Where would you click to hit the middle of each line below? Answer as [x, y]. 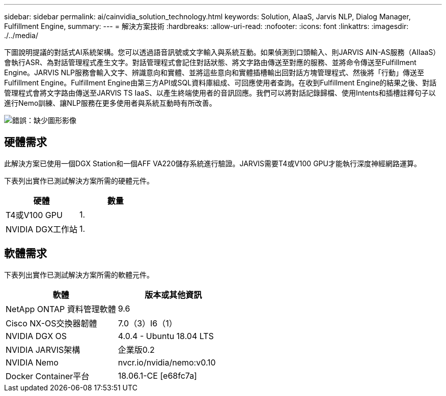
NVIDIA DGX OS [36, 336]
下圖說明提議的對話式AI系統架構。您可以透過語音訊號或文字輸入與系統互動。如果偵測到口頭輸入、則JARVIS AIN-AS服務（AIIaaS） [222, 52]
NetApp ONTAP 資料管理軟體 [61, 309]
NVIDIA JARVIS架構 [43, 349]
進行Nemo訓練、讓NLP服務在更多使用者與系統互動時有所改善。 [110, 103]
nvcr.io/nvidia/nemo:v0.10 [167, 362]
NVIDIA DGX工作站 [42, 229]
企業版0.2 [136, 349]
